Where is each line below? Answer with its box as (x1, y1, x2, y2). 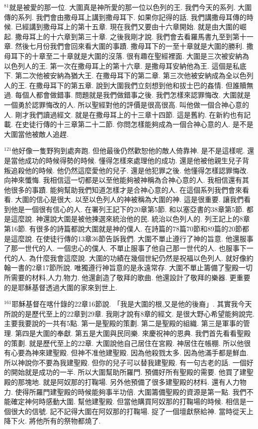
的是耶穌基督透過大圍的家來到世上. (4, 282, 117, 292)
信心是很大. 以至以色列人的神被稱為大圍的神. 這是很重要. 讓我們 (36, 194, 244, 205)
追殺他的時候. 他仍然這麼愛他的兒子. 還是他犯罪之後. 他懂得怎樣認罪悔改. (10, 165, 249, 175)
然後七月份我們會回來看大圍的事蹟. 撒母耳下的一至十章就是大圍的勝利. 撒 (15, 41, 254, 51)
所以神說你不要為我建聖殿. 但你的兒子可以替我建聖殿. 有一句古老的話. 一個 (4, 357, 247, 367)
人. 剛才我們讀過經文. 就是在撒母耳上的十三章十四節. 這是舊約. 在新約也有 (4, 109, 244, 119)
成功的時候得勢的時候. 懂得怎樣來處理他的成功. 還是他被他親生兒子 (24, 155, 243, 165)
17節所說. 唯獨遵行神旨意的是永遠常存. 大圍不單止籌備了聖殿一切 (42, 262, 253, 273)
